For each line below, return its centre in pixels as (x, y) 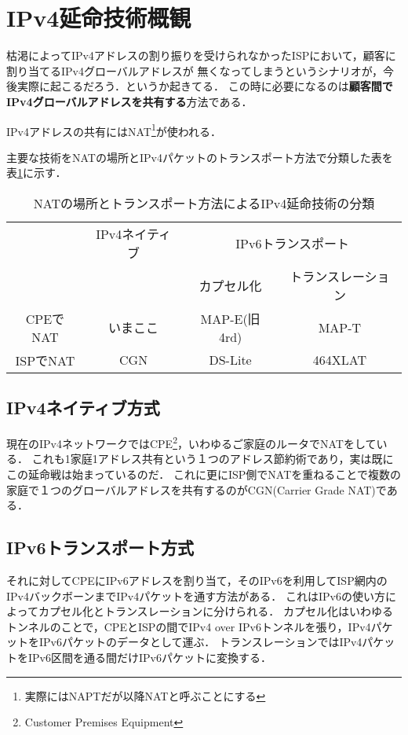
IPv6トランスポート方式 (100, 548)
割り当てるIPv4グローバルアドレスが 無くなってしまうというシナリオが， (195, 70)
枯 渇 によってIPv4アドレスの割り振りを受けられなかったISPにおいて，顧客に (201, 55)
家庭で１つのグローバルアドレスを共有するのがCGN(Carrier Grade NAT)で (197, 489)
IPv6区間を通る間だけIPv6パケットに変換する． (149, 657)
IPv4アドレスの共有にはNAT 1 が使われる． (114, 130)
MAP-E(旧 (230, 318)
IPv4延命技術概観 (99, 18)
